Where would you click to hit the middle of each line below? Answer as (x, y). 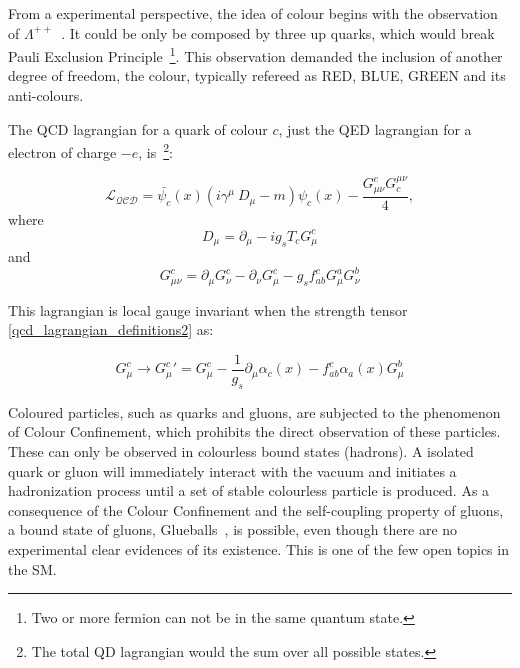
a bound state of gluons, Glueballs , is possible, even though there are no (233, 529)
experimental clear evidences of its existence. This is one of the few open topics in (258, 549)
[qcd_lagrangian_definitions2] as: (111, 329)
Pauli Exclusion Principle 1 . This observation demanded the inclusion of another (255, 54)
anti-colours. (46, 95)
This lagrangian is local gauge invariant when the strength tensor (208, 309)
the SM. (32, 568)
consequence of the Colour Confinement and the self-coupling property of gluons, (256, 509)
